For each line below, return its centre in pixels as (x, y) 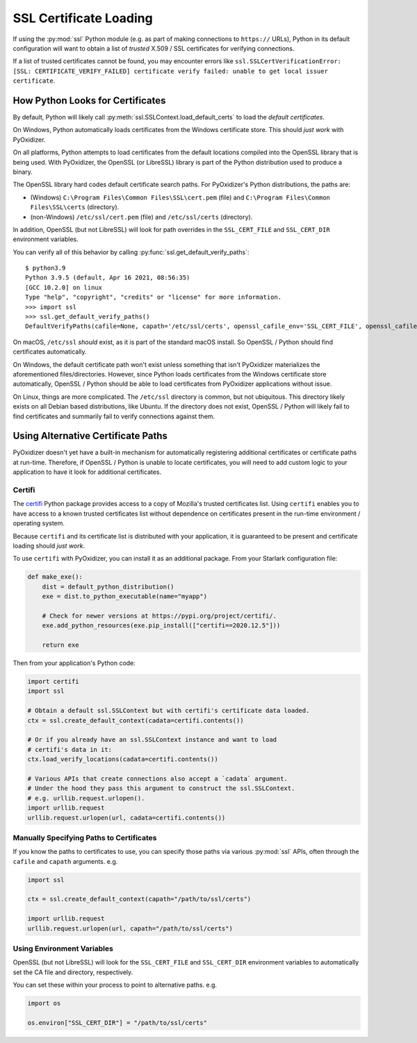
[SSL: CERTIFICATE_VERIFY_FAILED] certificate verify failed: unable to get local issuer (170, 71)
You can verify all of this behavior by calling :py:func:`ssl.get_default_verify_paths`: (131, 252)
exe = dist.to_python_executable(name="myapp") (125, 597)
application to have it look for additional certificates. (87, 472)
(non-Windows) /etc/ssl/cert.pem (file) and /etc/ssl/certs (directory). (141, 217)
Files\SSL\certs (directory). (75, 207)
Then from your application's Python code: (74, 663)
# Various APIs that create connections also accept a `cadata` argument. (158, 779)
